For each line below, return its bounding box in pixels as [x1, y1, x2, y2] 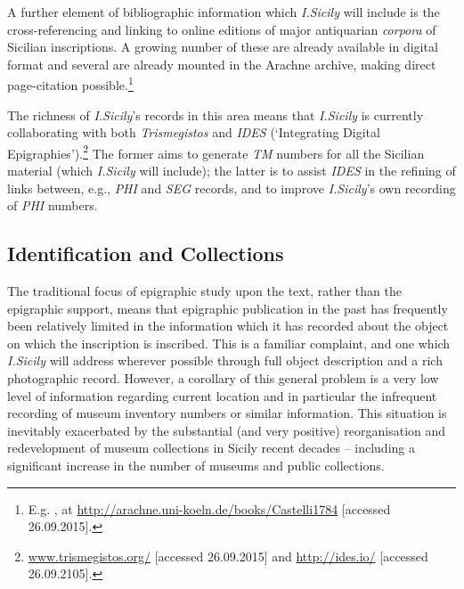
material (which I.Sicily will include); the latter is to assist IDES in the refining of [7, 161, 456, 180]
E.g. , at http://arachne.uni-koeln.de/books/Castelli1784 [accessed [28, 499, 391, 518]
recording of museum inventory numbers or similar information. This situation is [7, 404, 447, 422]
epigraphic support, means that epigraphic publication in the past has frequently [7, 299, 448, 317]
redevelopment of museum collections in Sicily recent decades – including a [7, 438, 415, 457]
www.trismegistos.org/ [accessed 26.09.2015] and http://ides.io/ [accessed [28, 546, 428, 565]
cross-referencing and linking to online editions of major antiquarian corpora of [7, 20, 436, 38]
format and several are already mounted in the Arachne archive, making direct [7, 54, 436, 73]
